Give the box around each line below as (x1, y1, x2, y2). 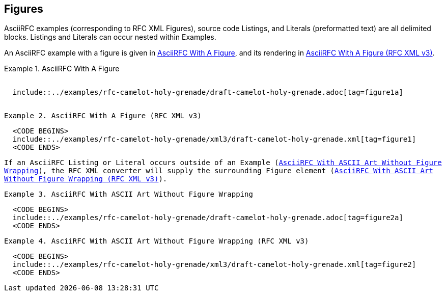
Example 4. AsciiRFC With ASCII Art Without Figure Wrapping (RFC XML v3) (4, 237, 309, 246)
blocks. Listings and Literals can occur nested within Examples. (4, 33, 216, 42)
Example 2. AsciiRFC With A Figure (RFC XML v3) (4, 112, 202, 120)
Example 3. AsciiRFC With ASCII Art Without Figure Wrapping (4, 190, 253, 199)
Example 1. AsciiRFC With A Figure (4, 64, 120, 73)
